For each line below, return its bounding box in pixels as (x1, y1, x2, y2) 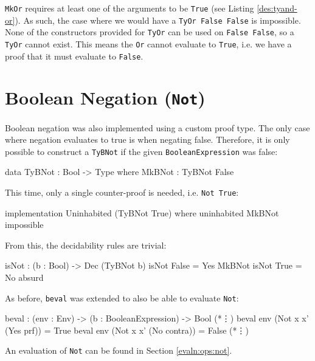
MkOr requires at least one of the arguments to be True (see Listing (5, 2, 254, 14)
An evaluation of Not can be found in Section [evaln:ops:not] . (5, 344, 232, 357)
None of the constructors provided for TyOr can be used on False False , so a (5, 26, 294, 38)
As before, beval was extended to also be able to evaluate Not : (5, 291, 239, 304)
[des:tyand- (257, 2, 297, 14)
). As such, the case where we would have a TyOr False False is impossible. (15, 13, 301, 26)
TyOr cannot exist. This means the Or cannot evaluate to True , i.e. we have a (5, 37, 292, 50)
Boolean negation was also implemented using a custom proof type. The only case (5, 121, 310, 134)
